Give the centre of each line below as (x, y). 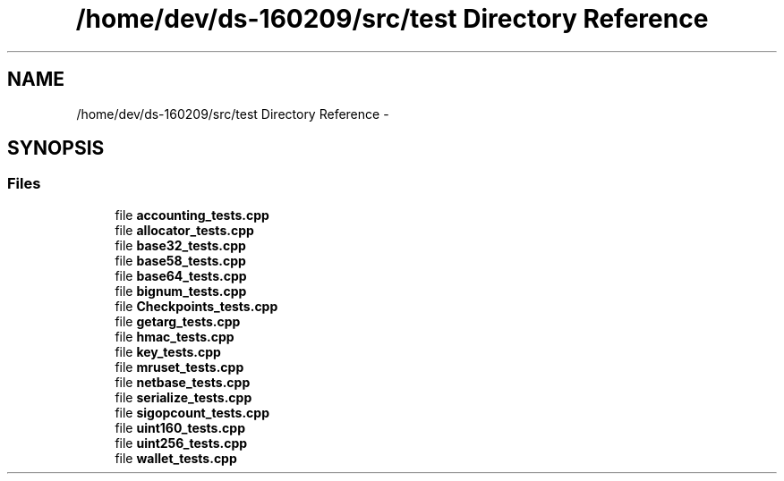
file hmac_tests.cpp (175, 336)
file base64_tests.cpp (181, 275)
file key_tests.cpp (168, 351)
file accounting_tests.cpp (192, 215)
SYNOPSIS (56, 148)
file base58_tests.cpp (180, 260)
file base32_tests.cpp (180, 245)
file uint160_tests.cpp (180, 427)
